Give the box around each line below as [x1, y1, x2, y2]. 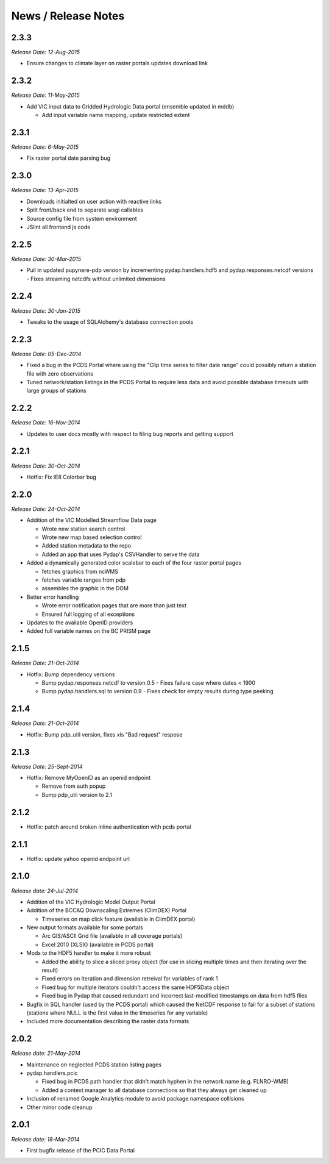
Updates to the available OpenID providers [26, 619, 133, 626]
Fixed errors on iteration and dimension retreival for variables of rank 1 [41, 975, 219, 982]
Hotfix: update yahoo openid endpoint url [26, 855, 130, 862]
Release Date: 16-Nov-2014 [11, 419, 80, 426]
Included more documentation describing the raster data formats [26, 1018, 189, 1025]
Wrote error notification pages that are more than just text [41, 602, 187, 609]
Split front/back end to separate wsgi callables [26, 206, 143, 213]
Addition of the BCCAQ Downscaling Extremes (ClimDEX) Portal [26, 907, 187, 914]
